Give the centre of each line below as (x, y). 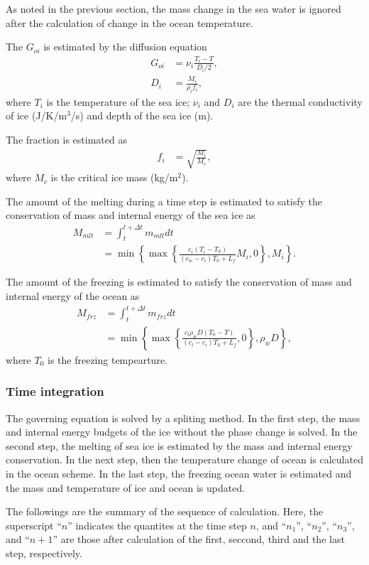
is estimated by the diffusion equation (125, 47)
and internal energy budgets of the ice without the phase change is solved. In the (182, 432)
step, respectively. (44, 553)
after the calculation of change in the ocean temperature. (130, 22)
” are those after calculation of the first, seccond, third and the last (199, 539)
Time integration (55, 391)
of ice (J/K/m (37, 115)
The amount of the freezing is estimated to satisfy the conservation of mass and (179, 282)
